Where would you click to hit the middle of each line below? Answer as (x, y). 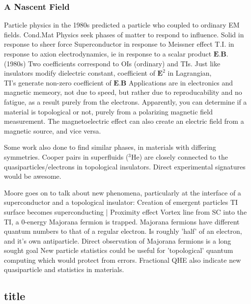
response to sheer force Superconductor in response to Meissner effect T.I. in (119, 44)
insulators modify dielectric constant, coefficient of (80, 73)
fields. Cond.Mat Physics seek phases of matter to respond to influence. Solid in (124, 34)
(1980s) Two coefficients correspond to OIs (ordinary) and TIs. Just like (112, 63)
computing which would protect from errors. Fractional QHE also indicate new (123, 260)
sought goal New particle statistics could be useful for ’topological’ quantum (119, 250)
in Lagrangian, (190, 73)
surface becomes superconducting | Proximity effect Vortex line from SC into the (125, 211)
